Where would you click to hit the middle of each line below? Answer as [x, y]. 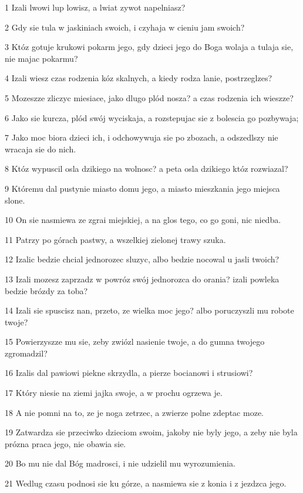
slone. [15, 200]
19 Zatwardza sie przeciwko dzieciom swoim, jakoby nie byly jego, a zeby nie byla [151, 432]
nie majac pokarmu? [41, 58]
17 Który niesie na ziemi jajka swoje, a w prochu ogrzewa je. [114, 393]
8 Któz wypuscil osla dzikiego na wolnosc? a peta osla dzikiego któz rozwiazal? [147, 169]
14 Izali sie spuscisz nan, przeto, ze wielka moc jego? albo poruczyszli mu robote [149, 310]
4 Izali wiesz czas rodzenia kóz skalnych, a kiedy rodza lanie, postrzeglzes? [139, 78]
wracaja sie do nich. [41, 149]
